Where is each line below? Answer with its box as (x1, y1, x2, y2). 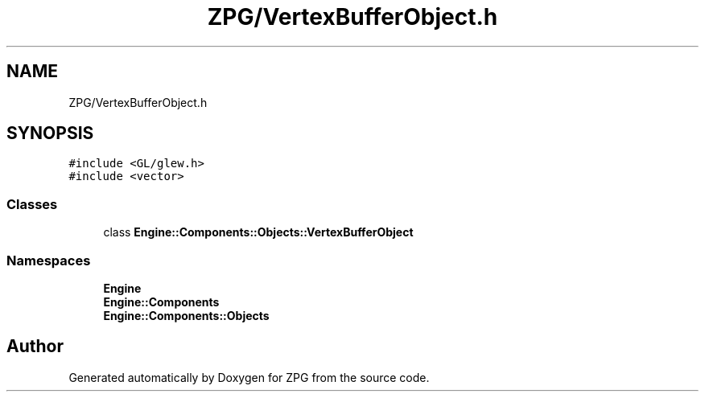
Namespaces (6, 252, 91, 269)
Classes (6, 195, 58, 212)
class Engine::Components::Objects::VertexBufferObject (103, 225, 414, 240)
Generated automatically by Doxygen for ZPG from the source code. (68, 370, 430, 384)
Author (6, 336, 64, 357)
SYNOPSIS (6, 123, 94, 144)
